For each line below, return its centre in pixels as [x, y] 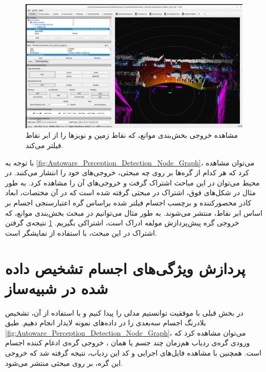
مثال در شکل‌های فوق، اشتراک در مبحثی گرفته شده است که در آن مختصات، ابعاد [130, 192]
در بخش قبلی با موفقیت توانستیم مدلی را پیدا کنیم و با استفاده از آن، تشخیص [124, 312]
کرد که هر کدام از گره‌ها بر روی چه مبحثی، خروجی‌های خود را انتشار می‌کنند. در [127, 172]
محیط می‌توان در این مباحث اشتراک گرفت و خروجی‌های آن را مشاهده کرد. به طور [132, 182]
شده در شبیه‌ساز [57, 288]
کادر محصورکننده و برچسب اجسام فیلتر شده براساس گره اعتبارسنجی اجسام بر [128, 202]
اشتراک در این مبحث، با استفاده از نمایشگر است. [81, 232]
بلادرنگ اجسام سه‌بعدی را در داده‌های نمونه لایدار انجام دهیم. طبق [106, 323]
